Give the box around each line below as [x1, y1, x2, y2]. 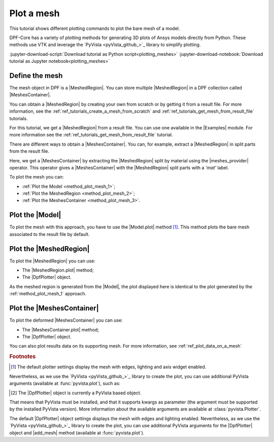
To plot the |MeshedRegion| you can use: [9, 258, 96, 264]
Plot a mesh [9, 8, 60, 19]
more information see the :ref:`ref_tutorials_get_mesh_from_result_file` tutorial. [9, 132, 173, 138]
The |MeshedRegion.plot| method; [22, 267, 94, 274]
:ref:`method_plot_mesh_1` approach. [9, 291, 86, 297]
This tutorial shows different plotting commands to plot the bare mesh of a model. [9, 25, 180, 31]
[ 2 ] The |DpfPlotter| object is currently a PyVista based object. [11, 390, 142, 396]
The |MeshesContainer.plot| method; [22, 326, 99, 332]
